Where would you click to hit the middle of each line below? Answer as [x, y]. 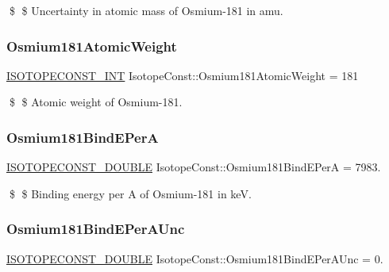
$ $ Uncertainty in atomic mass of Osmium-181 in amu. [146, 10]
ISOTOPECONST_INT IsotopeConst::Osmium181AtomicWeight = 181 [183, 75]
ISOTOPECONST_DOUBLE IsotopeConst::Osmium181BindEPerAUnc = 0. [195, 258]
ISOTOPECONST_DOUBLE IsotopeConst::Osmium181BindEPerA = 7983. [194, 167]
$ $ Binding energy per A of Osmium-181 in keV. [130, 193]
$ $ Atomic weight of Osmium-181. [96, 102]
